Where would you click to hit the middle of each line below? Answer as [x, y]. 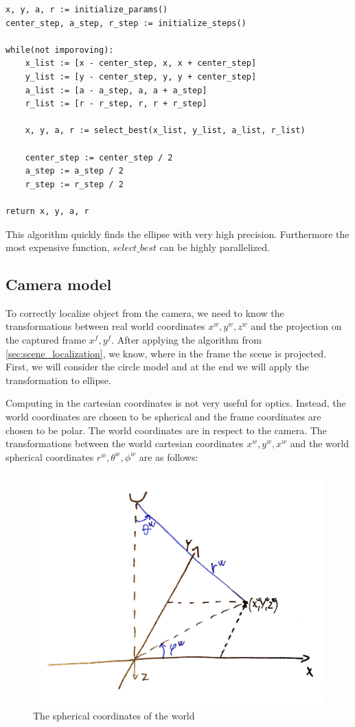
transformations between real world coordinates [105, 326]
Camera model [59, 284]
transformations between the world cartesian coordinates [125, 443]
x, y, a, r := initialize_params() [87, 10]
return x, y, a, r [47, 211]
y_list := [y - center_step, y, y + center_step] [141, 76]
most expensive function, [58, 247]
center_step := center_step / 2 [99, 157]
